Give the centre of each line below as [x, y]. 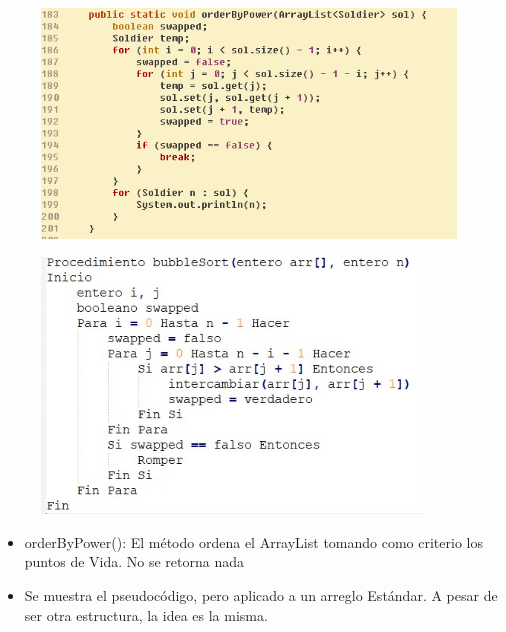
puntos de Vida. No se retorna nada [134, 561]
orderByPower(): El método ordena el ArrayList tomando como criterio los [253, 541]
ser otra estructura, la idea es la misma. [146, 614]
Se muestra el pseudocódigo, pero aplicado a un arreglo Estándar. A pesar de [261, 595]
